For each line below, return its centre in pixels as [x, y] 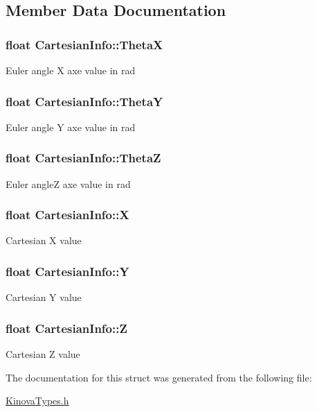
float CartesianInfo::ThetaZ [83, 158]
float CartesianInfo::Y [67, 271]
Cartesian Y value [44, 297]
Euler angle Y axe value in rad [71, 127]
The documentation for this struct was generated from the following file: [159, 377]
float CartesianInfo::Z [66, 328]
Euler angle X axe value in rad [71, 70]
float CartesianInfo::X [67, 215]
